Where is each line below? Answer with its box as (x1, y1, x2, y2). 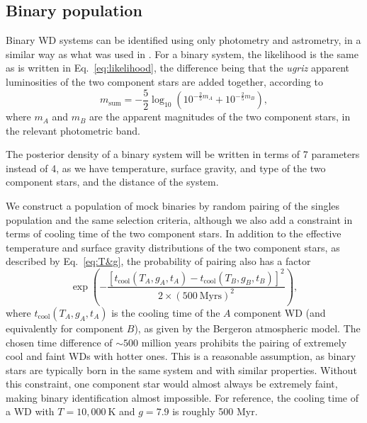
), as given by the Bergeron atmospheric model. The (134, 320, 361, 335)
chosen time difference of (6, 334, 113, 349)
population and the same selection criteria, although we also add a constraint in (6, 212, 353, 227)
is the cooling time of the (111, 305, 220, 320)
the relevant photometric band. (6, 123, 140, 137)
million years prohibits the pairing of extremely (141, 334, 347, 349)
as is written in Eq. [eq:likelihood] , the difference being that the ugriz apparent (6, 60, 350, 75)
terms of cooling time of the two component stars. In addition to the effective (6, 226, 341, 241)
